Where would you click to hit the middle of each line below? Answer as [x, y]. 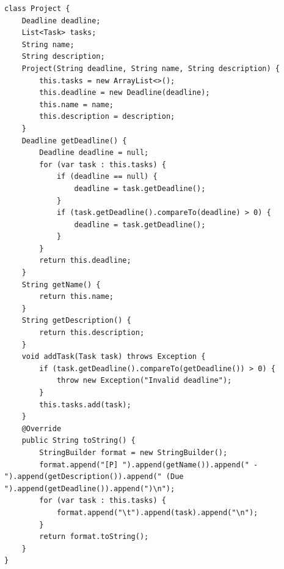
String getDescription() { [76, 321]
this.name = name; [76, 104]
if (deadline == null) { [107, 177]
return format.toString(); [94, 537]
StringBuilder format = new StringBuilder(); [133, 452]
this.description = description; [107, 117]
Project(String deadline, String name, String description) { [151, 68]
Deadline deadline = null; [94, 153]
